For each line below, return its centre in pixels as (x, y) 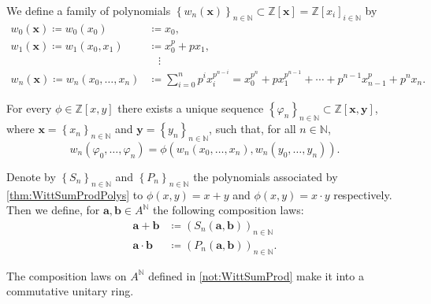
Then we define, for (53, 210)
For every (29, 108)
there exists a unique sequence (191, 108)
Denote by (31, 176)
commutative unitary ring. (70, 291)
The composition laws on (67, 275)
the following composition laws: (229, 210)
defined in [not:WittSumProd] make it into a (256, 275)
